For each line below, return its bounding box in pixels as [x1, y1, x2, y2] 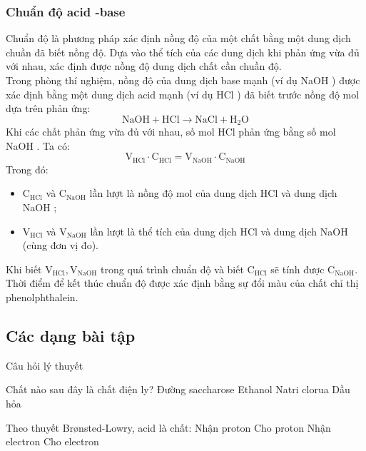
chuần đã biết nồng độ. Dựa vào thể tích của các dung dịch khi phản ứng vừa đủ [6, 44, 360, 59]
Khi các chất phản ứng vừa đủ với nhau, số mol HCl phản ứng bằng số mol [6, 124, 336, 139]
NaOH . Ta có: [6, 138, 70, 153]
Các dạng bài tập [6, 325, 136, 347]
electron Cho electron [6, 434, 99, 449]
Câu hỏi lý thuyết [6, 358, 83, 373]
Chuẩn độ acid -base [6, 2, 126, 20]
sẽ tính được [270, 261, 325, 276]
